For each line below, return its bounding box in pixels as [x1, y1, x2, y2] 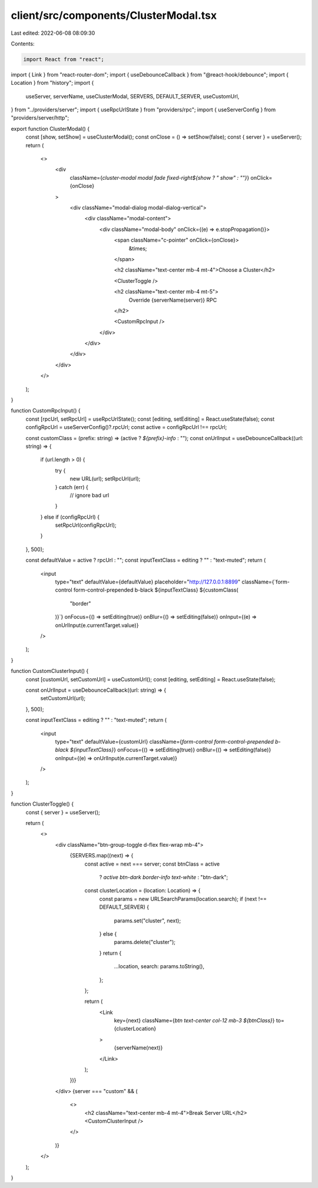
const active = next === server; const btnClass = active [84, 860, 220, 867]
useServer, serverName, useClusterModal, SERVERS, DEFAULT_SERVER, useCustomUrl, [25, 93, 240, 100]
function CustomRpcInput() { [11, 407, 81, 414]
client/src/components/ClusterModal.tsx [11, 9, 217, 22]
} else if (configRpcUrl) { [40, 513, 100, 520]
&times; [128, 245, 147, 252]
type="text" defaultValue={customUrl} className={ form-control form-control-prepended [55, 738, 274, 745]
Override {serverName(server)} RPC [128, 296, 217, 303]
